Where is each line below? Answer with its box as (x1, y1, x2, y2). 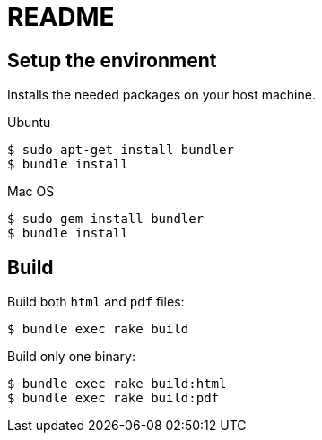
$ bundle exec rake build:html (7, 376, 227, 392)
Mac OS (7, 184, 55, 200)
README (7, 2, 115, 32)
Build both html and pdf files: (7, 294, 185, 310)
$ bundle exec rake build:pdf (7, 391, 220, 406)
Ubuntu (7, 115, 51, 131)
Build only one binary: (7, 349, 135, 365)
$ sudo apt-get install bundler (7, 142, 234, 158)
